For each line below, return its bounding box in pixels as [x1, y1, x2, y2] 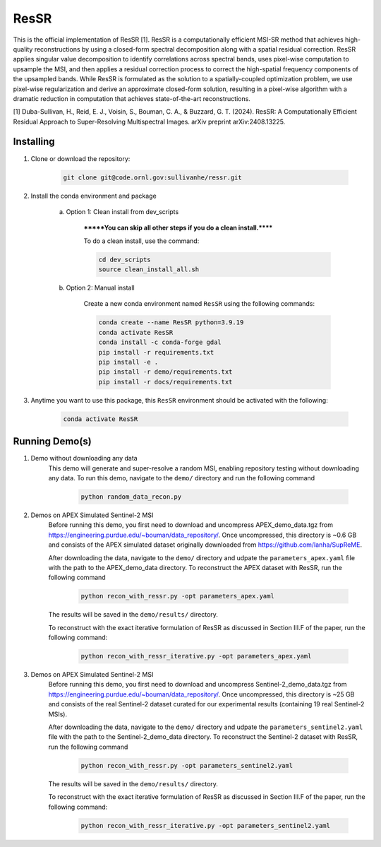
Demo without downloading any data [30, 454, 138, 463]
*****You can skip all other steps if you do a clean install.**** [83, 223, 273, 232]
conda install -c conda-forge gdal [98, 338, 222, 346]
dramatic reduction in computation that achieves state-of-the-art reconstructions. [13, 94, 250, 102]
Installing [13, 136, 56, 148]
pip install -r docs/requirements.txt [98, 378, 233, 386]
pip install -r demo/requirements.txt [98, 368, 233, 376]
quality [13, 45, 33, 53]
